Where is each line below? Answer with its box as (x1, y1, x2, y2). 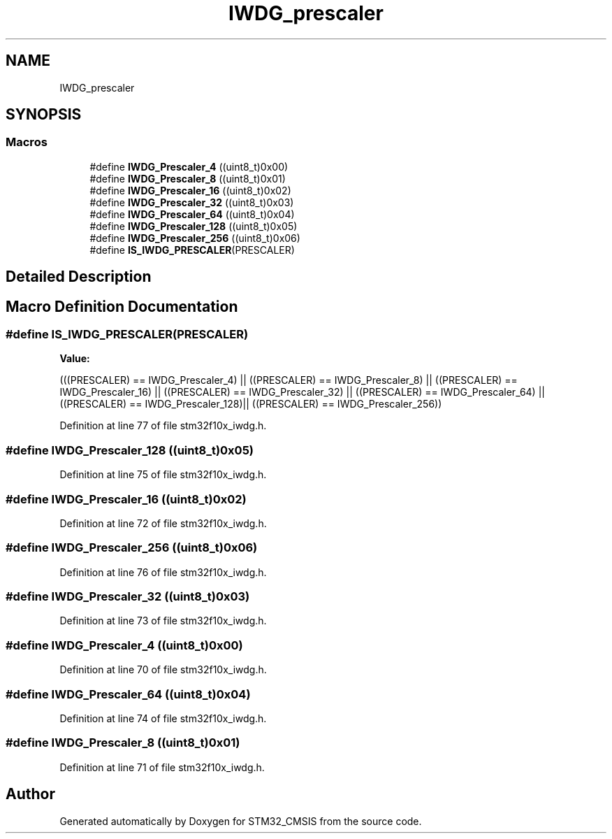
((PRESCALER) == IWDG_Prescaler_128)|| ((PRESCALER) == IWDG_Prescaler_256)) (59, 398, 442, 410)
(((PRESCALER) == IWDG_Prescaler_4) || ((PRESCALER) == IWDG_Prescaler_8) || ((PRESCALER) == (59, 374, 518, 387)
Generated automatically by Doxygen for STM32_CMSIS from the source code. (59, 815, 422, 827)
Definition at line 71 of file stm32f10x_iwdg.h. (59, 761, 265, 773)
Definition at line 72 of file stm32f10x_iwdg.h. (59, 517, 267, 529)
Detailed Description (6, 268, 152, 286)
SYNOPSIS (6, 106, 82, 124)
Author (6, 785, 55, 803)
